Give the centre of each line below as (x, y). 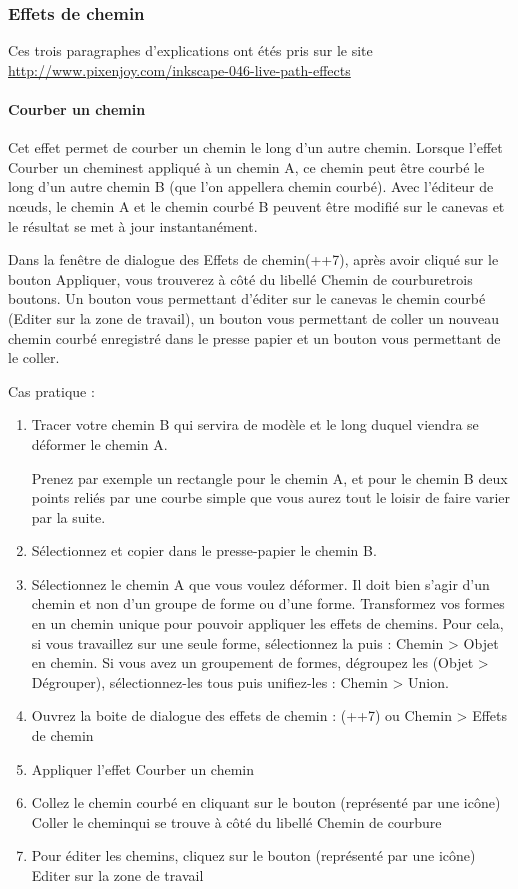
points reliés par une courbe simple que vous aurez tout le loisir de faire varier (271, 497)
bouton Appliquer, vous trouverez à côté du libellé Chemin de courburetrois (240, 278)
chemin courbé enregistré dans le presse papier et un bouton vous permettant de (254, 337)
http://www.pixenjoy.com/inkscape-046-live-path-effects (179, 69)
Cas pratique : (51, 390)
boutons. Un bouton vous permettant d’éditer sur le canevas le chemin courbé (247, 298)
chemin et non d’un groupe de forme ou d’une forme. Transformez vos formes (268, 603)
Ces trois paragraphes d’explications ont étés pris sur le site (190, 50)
